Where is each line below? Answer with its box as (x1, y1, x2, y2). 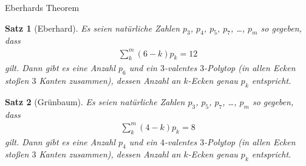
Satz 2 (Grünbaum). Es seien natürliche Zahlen (5, 95, 185, 108)
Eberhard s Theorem (5, 1, 80, 13)
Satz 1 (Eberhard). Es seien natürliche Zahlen (5, 21, 180, 34)
